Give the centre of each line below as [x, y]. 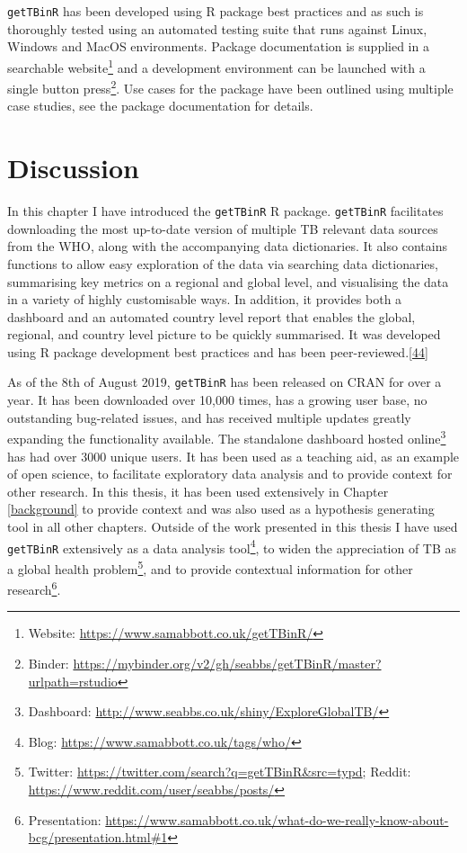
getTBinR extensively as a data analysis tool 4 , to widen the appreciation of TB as [232, 546]
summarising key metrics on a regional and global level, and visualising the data [228, 281]
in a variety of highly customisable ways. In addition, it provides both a [205, 299]
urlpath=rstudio [73, 681]
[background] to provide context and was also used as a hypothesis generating [221, 509]
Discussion [73, 168]
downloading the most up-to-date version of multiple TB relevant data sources [223, 228]
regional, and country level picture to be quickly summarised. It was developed [224, 334]
